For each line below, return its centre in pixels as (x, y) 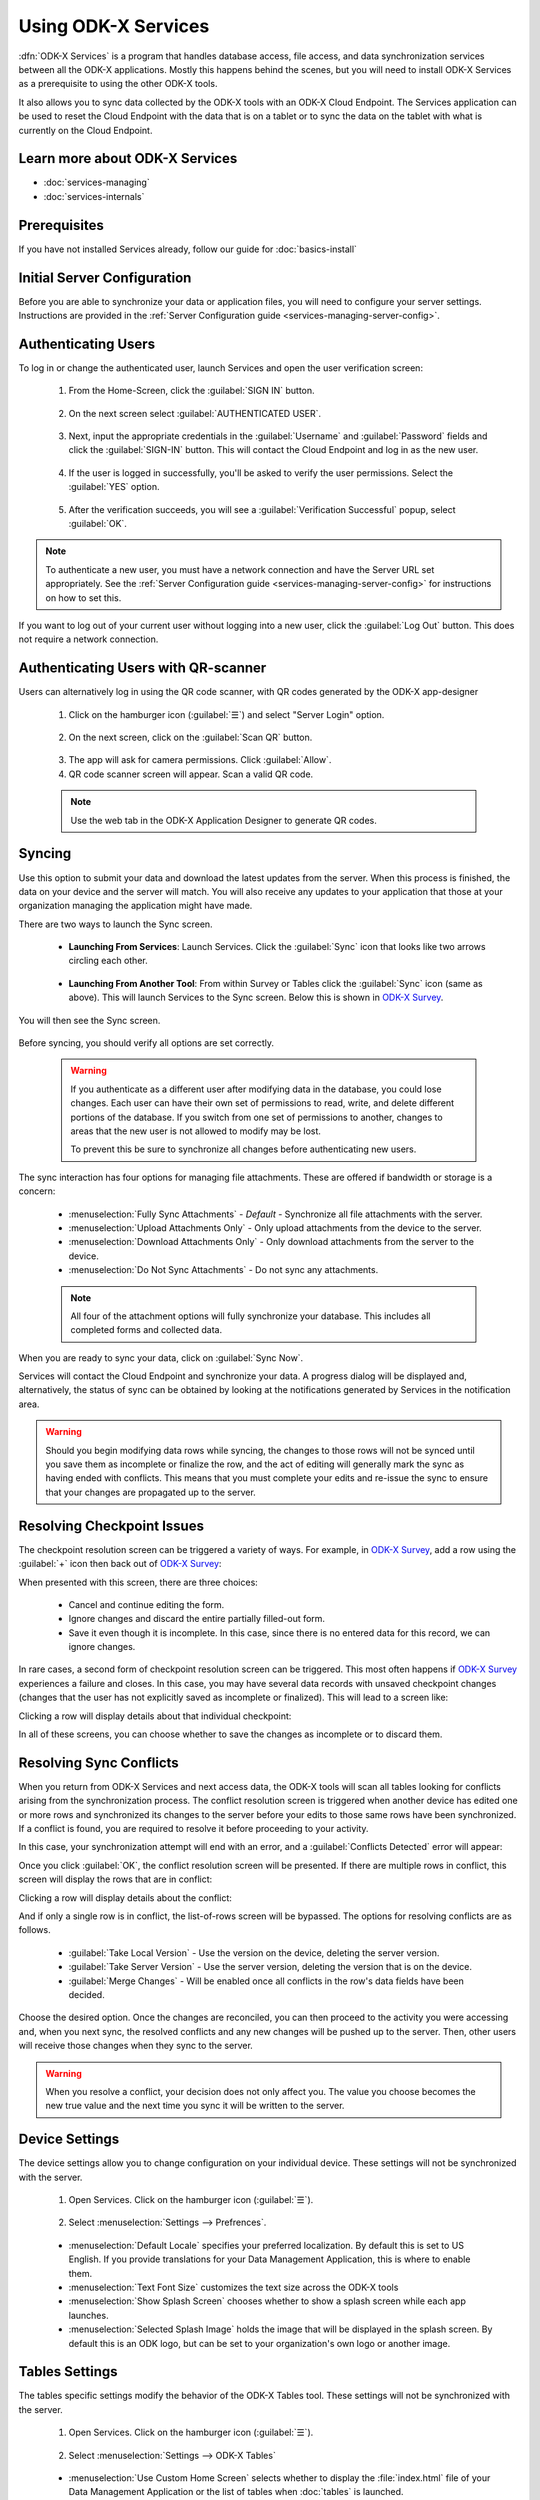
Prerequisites (61, 225)
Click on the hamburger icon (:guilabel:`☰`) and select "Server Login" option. (226, 714)
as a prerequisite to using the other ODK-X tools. (118, 84)
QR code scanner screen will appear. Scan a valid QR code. (191, 774)
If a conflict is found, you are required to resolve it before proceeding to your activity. (193, 1829)
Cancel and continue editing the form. (146, 1604)
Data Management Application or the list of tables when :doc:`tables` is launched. (236, 2492)
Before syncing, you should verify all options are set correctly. (146, 1043)
